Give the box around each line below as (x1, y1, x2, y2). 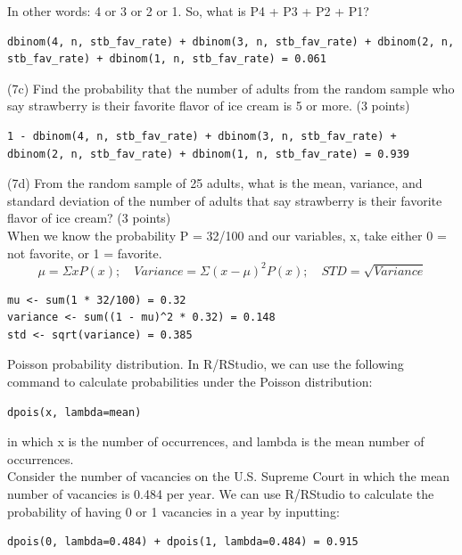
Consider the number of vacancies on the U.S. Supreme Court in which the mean (7, 467, 450, 486)
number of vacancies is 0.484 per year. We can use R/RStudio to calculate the (7, 484, 434, 502)
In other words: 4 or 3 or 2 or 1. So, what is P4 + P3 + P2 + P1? (7, 2, 369, 20)
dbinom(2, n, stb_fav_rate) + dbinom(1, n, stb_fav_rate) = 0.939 (7, 147, 410, 160)
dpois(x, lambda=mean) (7, 405, 142, 419)
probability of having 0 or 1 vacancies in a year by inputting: (7, 502, 340, 520)
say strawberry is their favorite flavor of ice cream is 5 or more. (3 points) (7, 96, 410, 115)
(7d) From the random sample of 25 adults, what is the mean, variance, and (7, 174, 423, 192)
